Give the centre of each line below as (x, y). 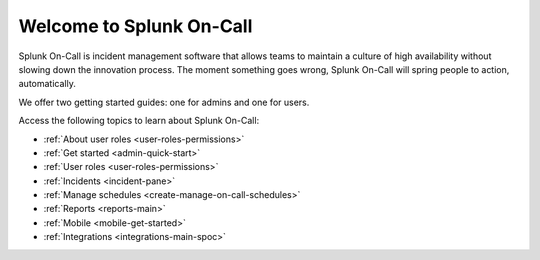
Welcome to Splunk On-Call (135, 26)
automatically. (47, 84)
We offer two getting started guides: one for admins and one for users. (164, 102)
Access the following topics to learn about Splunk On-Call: (139, 121)
